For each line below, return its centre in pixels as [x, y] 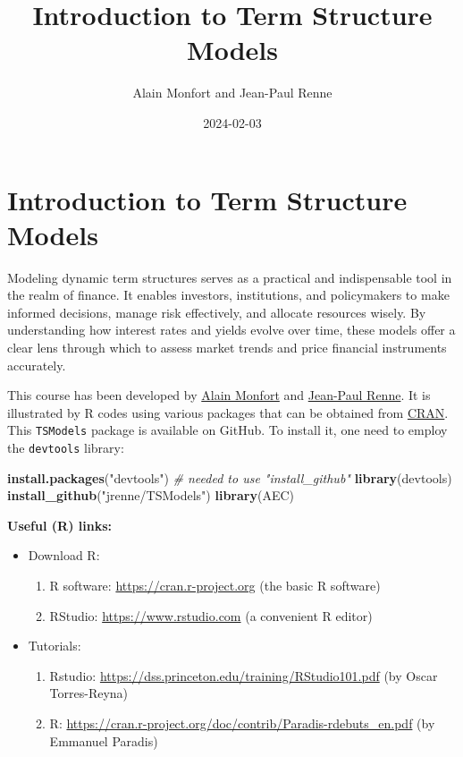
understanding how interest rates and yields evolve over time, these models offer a [231, 330]
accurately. [37, 365]
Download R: [64, 555]
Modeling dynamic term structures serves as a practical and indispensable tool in [230, 277]
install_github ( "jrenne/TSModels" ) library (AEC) [151, 495]
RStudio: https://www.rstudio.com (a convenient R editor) [211, 615]
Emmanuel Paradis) [104, 740]
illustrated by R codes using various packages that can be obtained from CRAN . [228, 412]
